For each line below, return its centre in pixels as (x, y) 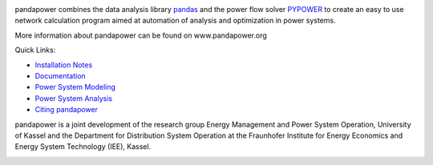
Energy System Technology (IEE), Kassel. (83, 147)
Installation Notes (64, 65)
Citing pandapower (67, 110)
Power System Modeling (75, 87)
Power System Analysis (73, 98)
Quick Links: (35, 50)
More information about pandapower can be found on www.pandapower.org (141, 35)
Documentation (60, 75)
